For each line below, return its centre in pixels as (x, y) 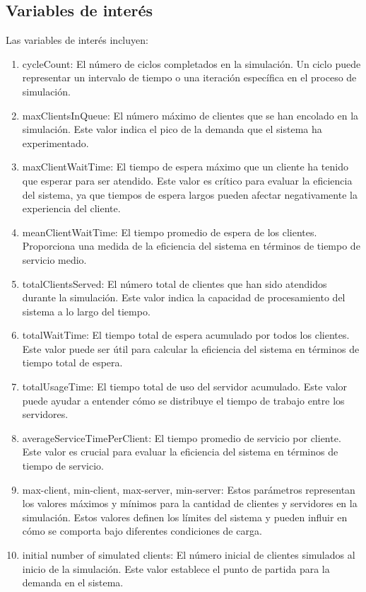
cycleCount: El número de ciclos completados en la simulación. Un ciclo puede (191, 63)
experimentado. (55, 143)
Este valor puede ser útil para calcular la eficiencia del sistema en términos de (191, 348)
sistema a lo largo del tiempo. (86, 311)
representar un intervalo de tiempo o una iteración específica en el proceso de (189, 77)
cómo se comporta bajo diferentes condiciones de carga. (142, 531)
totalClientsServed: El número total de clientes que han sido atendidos (175, 283)
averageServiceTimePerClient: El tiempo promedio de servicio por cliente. (182, 437)
